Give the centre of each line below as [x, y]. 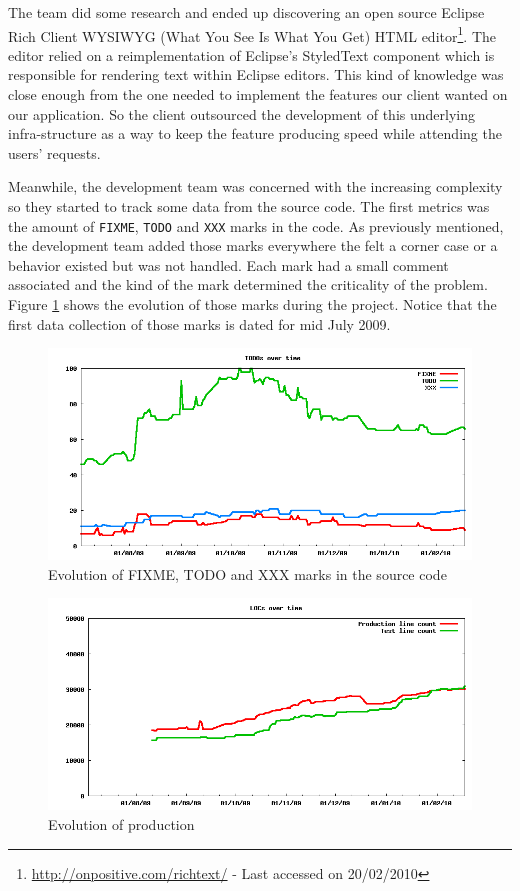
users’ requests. [54, 152]
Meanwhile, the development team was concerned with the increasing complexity [255, 186]
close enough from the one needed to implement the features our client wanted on [258, 94]
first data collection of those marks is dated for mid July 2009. [199, 323]
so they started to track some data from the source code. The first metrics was [249, 206]
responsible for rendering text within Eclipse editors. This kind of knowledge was [256, 74]
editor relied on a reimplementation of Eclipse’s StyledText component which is [251, 54]
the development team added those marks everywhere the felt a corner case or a [253, 245]
